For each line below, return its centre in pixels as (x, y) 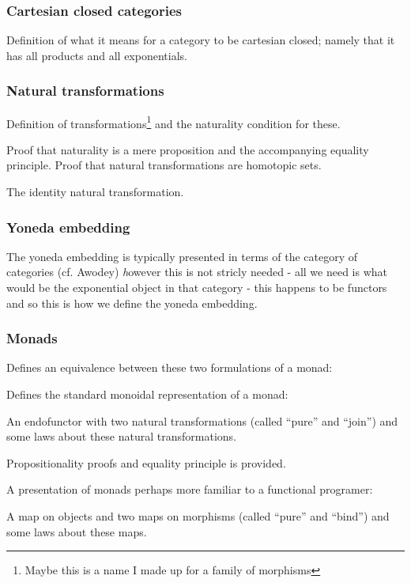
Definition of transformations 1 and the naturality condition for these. (173, 122)
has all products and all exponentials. (97, 55)
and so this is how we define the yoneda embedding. (132, 303)
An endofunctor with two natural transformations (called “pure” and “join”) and (202, 420)
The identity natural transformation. (95, 192)
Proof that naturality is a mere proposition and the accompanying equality (188, 149)
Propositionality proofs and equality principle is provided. (146, 462)
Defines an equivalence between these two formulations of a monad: (170, 367)
